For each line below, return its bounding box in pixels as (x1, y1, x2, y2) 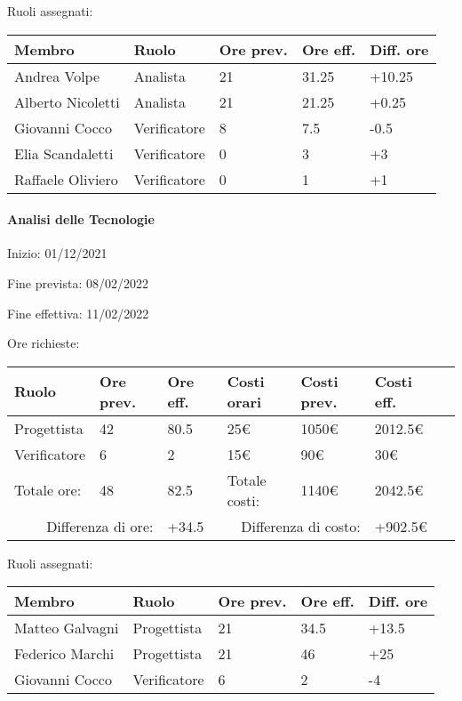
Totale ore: (14, 479, 82, 501)
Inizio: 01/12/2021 (7, 244, 108, 262)
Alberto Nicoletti (14, 91, 120, 112)
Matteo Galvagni (14, 617, 119, 639)
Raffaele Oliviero (14, 168, 118, 189)
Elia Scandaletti (14, 142, 114, 164)
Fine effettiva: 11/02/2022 (7, 303, 149, 322)
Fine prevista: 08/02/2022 (7, 273, 148, 292)
